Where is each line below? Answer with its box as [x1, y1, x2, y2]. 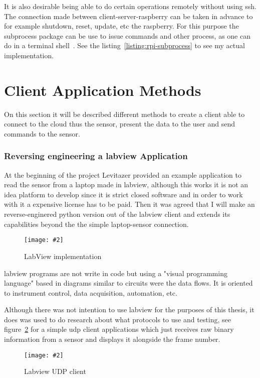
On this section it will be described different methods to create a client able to [4, 108, 245, 119]
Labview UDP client [24, 366, 86, 376]
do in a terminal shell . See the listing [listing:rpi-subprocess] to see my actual [4, 40, 245, 51]
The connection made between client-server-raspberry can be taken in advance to [4, 11, 253, 21]
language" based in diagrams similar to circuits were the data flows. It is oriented [4, 278, 253, 288]
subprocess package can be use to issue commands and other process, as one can [4, 30, 250, 41]
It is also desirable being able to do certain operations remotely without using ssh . [4, 1, 256, 11]
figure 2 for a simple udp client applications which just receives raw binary [4, 324, 234, 334]
